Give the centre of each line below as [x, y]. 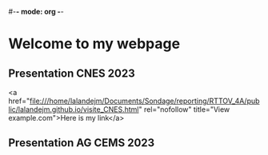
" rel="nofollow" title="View [184, 109]
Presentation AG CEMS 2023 [82, 143]
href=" [19, 101]
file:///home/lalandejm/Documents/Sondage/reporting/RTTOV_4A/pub [144, 101]
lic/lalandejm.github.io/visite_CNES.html [74, 109]
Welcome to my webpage [94, 44]
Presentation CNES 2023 [72, 73]
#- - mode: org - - [36, 12]
